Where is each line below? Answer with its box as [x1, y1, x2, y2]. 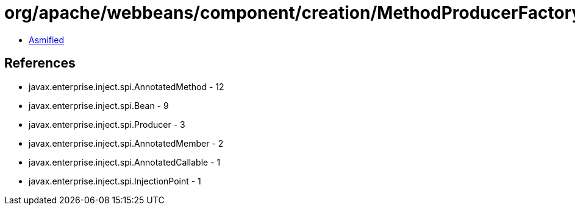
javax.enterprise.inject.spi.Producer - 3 [29, 119, 185, 130]
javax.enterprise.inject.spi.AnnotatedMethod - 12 [29, 81, 224, 92]
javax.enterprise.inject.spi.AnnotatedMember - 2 [29, 138, 224, 149]
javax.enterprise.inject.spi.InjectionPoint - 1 [29, 175, 201, 186]
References [4, 55, 76, 71]
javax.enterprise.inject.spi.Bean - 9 [29, 100, 169, 111]
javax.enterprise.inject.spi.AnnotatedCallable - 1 [29, 156, 221, 167]
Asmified [29, 34, 65, 45]
